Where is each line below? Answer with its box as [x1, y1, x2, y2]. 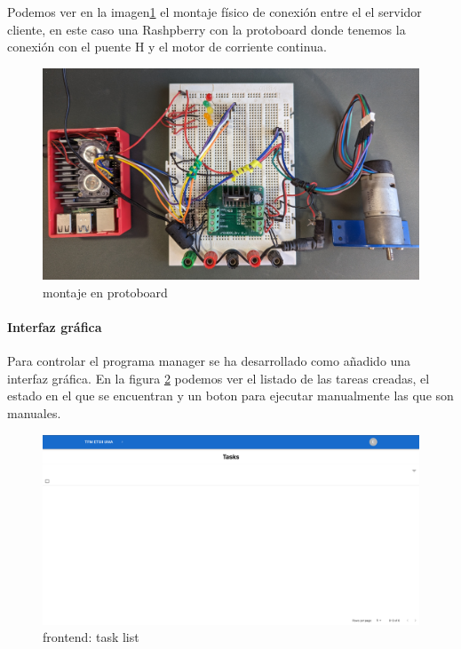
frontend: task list [43, 628, 139, 646]
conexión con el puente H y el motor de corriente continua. [7, 37, 327, 56]
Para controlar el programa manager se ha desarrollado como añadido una [7, 352, 411, 370]
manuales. [7, 404, 61, 423]
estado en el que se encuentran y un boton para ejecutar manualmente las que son [7, 386, 454, 405]
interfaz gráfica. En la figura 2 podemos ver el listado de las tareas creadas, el [7, 368, 430, 387]
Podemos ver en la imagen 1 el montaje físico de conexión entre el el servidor [7, 3, 422, 20]
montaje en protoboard [43, 282, 168, 301]
